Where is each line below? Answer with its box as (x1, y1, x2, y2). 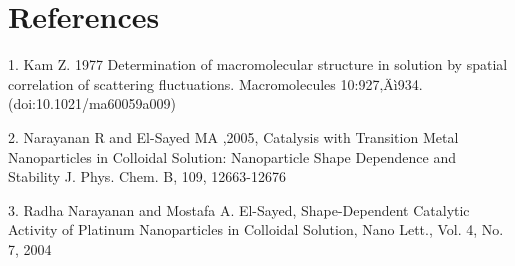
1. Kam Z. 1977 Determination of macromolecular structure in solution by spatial (8, 54, 508, 75)
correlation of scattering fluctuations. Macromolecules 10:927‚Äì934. (8, 73, 423, 94)
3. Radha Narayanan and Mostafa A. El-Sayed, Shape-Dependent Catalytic (8, 199, 470, 220)
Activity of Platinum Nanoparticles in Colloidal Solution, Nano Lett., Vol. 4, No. (8, 219, 504, 240)
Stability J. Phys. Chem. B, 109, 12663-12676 (8, 166, 286, 187)
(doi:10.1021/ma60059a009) (8, 93, 177, 114)
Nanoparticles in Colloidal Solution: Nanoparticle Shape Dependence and (8, 146, 457, 167)
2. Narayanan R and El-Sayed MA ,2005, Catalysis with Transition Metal (8, 126, 459, 147)
